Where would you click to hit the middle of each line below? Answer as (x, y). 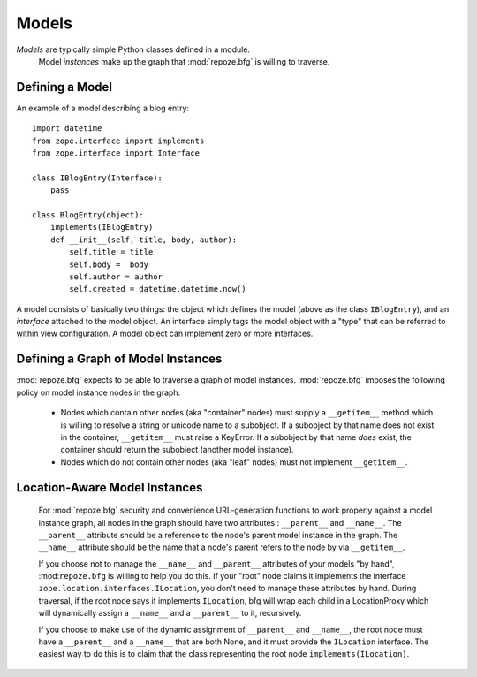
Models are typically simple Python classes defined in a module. (133, 49)
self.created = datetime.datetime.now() (158, 289)
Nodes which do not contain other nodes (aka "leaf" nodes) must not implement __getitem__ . (234, 462)
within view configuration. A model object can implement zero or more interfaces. (165, 334)
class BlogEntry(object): (88, 215)
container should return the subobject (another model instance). (177, 450)
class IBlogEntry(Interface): (98, 178)
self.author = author (116, 277)
